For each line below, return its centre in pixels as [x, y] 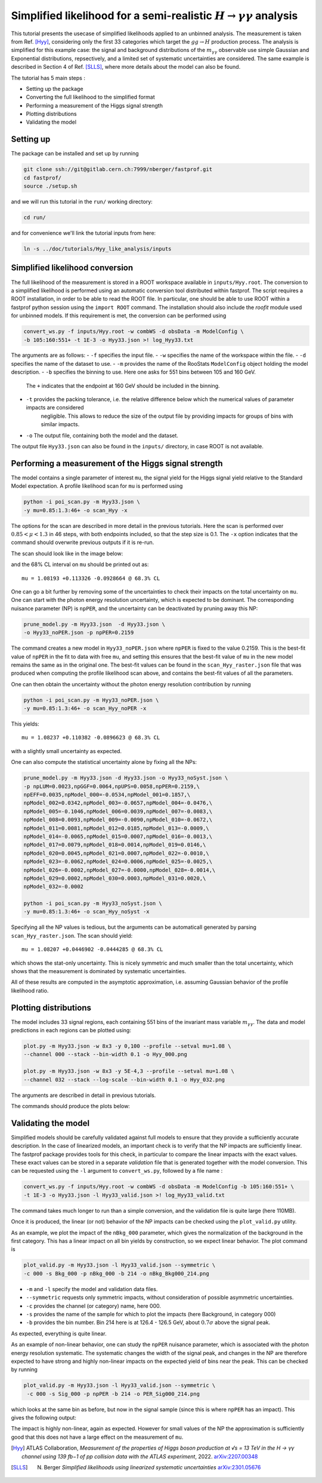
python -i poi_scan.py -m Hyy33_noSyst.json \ [93, 903]
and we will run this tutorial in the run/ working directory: [82, 202]
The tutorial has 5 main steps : [48, 78]
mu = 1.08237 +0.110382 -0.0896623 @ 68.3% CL [91, 738]
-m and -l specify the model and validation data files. [92, 1289]
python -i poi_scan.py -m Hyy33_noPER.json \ [91, 700]
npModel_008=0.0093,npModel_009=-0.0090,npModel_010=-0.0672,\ [118, 820]
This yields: [25, 724]
